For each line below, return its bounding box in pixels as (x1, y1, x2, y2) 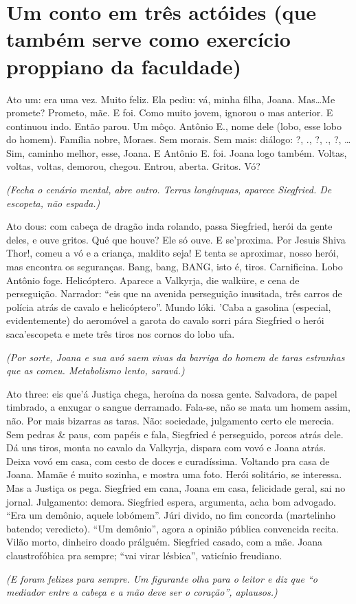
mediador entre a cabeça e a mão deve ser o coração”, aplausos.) (6, 585, 278, 599)
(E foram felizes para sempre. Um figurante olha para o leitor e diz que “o (6, 571, 318, 585)
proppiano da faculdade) (6, 52, 241, 80)
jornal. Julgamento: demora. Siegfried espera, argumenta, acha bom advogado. (6, 494, 337, 508)
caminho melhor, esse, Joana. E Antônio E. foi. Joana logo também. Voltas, (27, 145, 347, 160)
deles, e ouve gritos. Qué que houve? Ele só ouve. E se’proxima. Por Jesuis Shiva (6, 232, 346, 246)
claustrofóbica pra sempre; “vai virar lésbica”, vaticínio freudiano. (6, 548, 282, 562)
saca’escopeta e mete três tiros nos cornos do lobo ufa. (6, 327, 235, 341)
